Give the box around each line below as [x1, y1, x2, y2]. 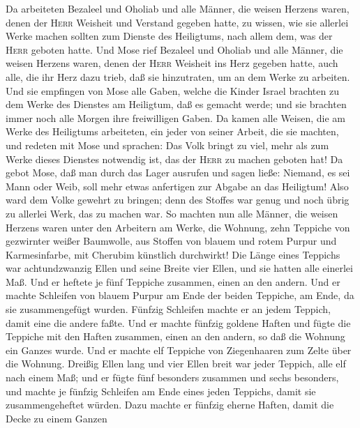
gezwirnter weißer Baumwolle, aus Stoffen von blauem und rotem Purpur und [6, 234, 337, 248]
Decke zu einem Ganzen [6, 411, 107, 425]
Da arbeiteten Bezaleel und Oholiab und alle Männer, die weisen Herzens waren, [6, 1, 350, 15]
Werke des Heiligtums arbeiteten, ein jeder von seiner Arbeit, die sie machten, [6, 124, 339, 139]
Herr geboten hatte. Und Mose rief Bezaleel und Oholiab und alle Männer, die [6, 42, 343, 56]
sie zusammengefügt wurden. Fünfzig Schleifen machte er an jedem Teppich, [6, 302, 331, 316]
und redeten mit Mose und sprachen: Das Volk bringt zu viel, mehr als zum [6, 137, 329, 152]
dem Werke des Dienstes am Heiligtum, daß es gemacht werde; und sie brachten [6, 97, 347, 112]
